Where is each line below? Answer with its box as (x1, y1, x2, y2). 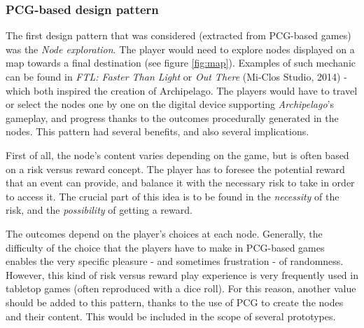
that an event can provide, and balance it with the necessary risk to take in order (6, 175, 355, 190)
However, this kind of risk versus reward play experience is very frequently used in (6, 267, 358, 282)
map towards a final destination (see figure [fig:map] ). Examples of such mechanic (6, 55, 356, 70)
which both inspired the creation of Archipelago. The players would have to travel (6, 83, 358, 97)
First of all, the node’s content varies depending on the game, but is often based (6, 147, 349, 162)
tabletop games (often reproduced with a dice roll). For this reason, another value (6, 281, 356, 296)
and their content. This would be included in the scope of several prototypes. (6, 308, 336, 323)
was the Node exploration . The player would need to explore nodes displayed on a (6, 41, 355, 56)
